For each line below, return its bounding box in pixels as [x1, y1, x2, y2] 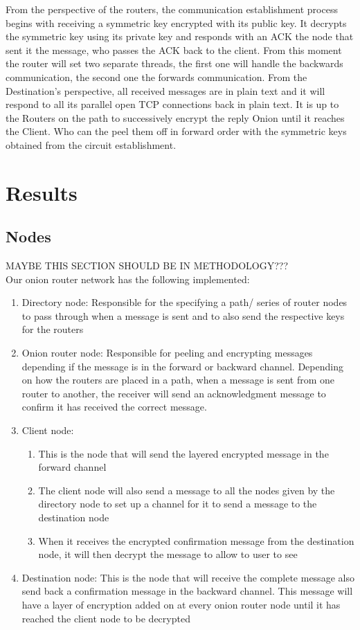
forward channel [38, 460, 107, 474]
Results [6, 178, 78, 206]
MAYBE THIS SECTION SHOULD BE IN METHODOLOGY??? [6, 258, 289, 273]
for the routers [21, 322, 84, 336]
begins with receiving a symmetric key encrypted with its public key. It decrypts [6, 15, 347, 30]
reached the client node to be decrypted [21, 611, 190, 625]
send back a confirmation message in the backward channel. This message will [21, 584, 353, 598]
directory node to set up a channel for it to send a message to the [38, 496, 317, 511]
